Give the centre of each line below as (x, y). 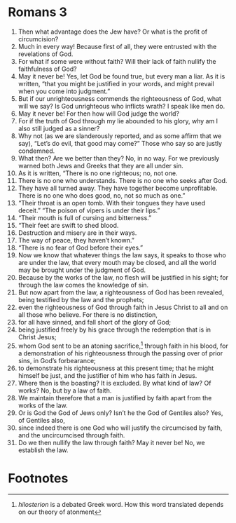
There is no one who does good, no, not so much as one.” (102, 195)
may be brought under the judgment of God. (82, 270)
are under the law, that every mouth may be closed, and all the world (117, 262)
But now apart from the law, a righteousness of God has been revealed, (121, 292)
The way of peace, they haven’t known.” (76, 240)
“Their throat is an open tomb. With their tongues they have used (112, 203)
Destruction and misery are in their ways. (77, 233)
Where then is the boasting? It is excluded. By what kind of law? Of (114, 383)
